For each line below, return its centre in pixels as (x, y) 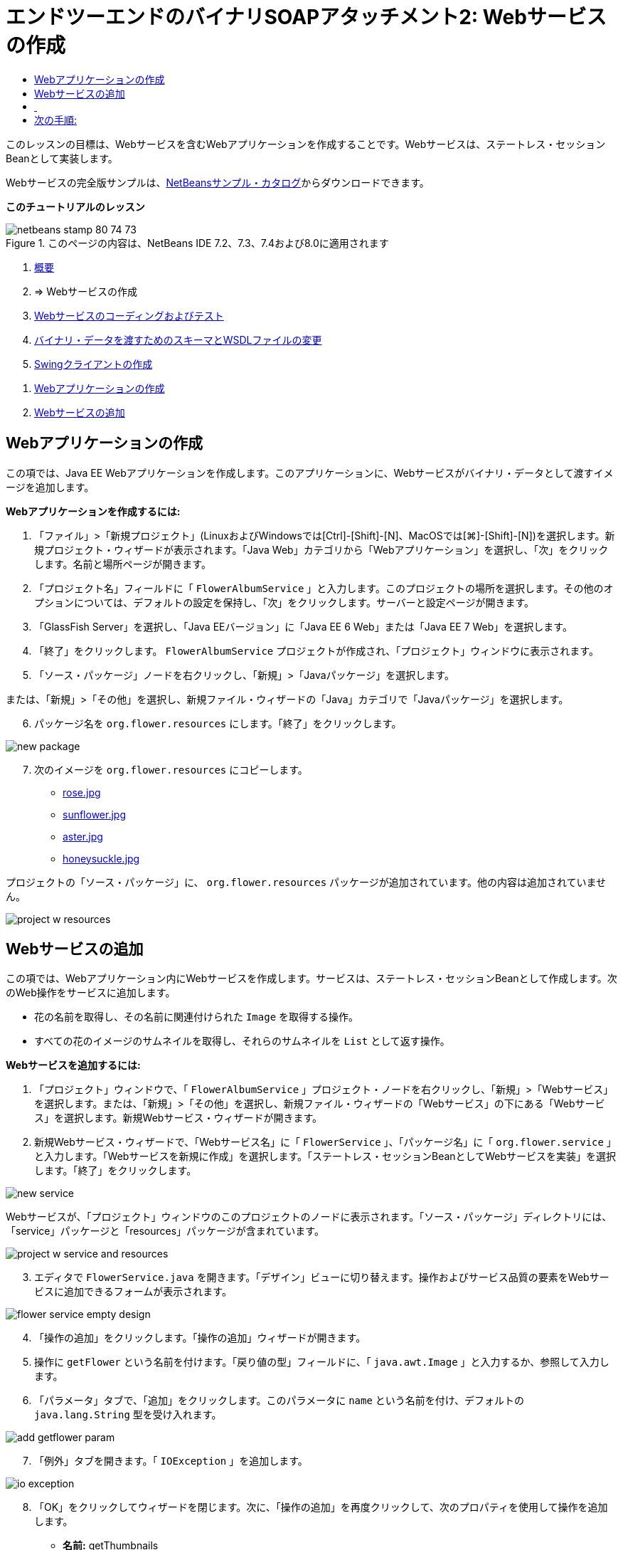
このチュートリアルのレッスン (75, 206)
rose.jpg (82, 792)
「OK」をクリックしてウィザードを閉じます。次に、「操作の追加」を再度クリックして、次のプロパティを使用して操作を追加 (321, 1507)
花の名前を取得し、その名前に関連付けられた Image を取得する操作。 (197, 1017)
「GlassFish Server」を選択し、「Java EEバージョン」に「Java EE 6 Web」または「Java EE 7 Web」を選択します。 (303, 626)
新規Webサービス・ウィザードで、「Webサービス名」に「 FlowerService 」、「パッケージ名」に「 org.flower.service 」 (325, 1142)
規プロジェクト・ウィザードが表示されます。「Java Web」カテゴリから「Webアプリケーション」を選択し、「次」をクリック (321, 549)
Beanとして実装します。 (62, 158)
